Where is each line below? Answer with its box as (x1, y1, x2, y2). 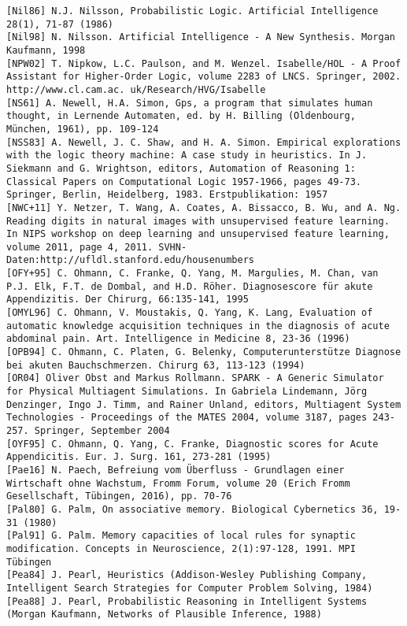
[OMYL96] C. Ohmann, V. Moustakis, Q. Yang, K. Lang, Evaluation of (6, 307, 373, 319)
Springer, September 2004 (34, 425, 170, 436)
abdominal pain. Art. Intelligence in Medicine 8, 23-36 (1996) (6, 333, 350, 345)
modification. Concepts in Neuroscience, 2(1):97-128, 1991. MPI (6, 543, 356, 554)
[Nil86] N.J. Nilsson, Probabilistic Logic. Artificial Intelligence (6, 6, 379, 17)
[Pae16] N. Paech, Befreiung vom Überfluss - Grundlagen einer (6, 464, 345, 476)
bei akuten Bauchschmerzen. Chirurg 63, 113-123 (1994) (6, 359, 305, 371)
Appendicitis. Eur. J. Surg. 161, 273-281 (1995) (6, 451, 272, 463)
